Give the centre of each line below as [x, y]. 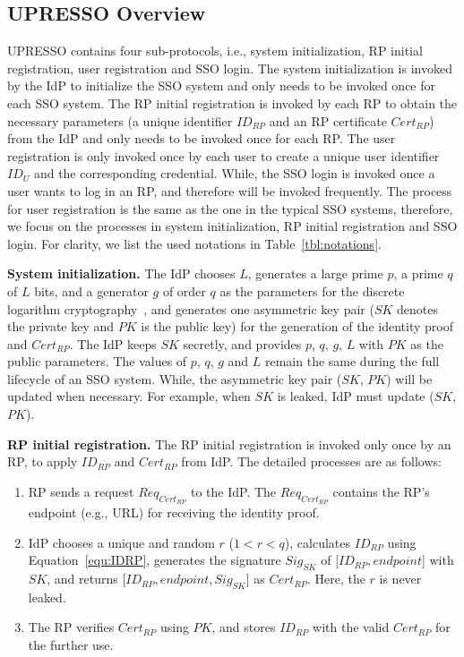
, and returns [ [86, 579]
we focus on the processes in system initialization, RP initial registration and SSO [232, 226]
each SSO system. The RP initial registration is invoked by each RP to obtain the [232, 102]
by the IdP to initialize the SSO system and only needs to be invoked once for [222, 85]
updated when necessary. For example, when [129, 396]
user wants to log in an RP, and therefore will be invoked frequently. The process [230, 190]
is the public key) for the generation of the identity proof [297, 326]
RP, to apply [43, 461]
